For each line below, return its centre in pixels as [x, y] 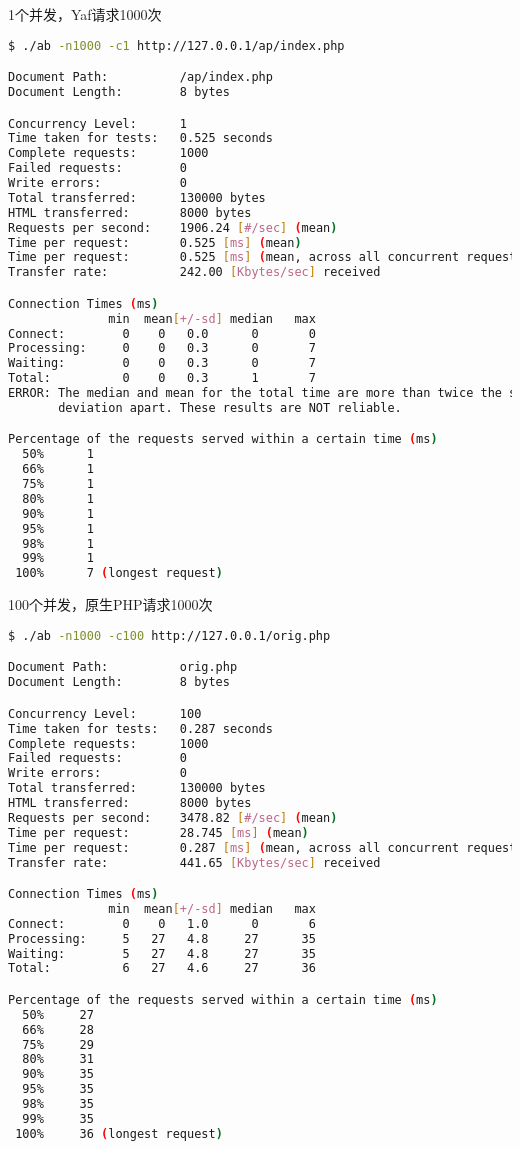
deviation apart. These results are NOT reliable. [230, 407]
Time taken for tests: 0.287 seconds [140, 728]
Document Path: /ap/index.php [140, 77]
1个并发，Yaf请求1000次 [85, 14]
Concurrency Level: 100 [105, 713]
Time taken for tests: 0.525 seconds [140, 138]
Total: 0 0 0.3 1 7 [162, 378]
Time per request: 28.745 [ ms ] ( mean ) [158, 832]
